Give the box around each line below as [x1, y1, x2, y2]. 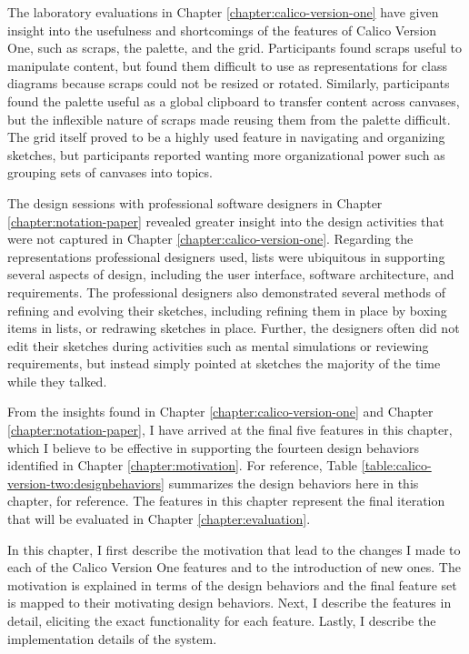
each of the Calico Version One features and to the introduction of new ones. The [7, 558, 461, 577]
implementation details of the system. [7, 629, 217, 648]
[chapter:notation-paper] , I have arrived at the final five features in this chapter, [7, 420, 453, 439]
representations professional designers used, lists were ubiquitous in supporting [7, 247, 445, 266]
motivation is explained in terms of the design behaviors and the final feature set [7, 575, 457, 594]
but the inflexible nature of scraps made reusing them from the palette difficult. [7, 109, 451, 128]
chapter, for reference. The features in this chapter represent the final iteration [7, 491, 445, 510]
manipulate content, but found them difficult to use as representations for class [7, 55, 447, 75]
